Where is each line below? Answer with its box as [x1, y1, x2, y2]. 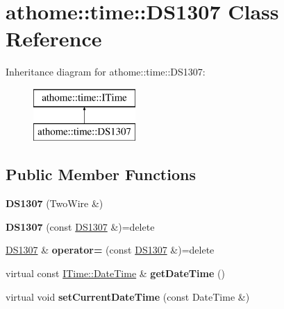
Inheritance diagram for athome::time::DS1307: [6, 64, 206, 79]
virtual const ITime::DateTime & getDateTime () [6, 266, 225, 281]
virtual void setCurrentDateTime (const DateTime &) [6, 289, 250, 303]
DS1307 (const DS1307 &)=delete [6, 219, 155, 233]
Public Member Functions [6, 164, 196, 185]
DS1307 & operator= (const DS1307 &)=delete [6, 242, 215, 257]
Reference [6, 24, 102, 53]
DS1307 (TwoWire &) [6, 196, 103, 211]
